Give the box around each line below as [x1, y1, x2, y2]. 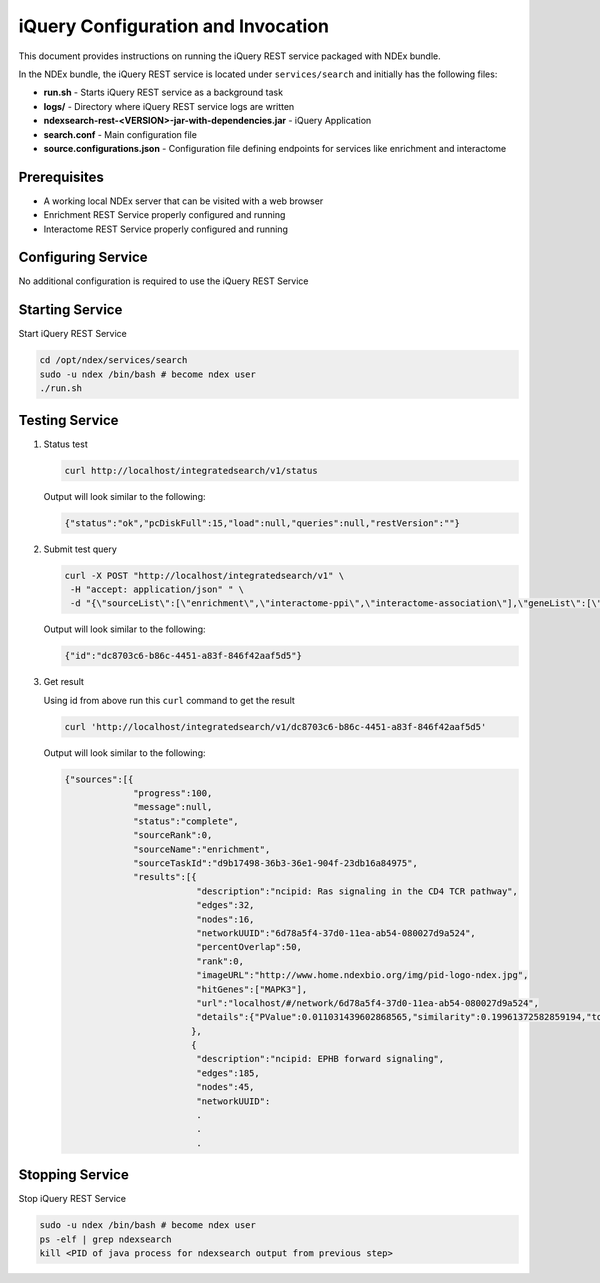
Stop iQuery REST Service [18, 1193, 127, 1205]
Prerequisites [18, 168, 104, 185]
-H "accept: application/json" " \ [70, 583, 245, 595]
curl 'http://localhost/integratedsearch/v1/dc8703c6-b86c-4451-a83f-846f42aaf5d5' [64, 721, 487, 732]
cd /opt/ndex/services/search [39, 355, 188, 366]
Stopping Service [18, 1166, 129, 1184]
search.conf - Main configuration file [43, 128, 197, 140]
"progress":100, [133, 788, 213, 799]
